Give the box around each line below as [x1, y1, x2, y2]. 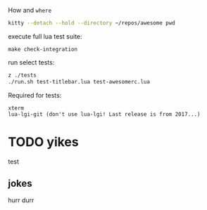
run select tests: [8, 58, 55, 66]
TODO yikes [8, 133, 80, 150]
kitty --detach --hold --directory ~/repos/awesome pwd [8, 20, 175, 27]
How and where [8, 6, 52, 14]
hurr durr [8, 196, 34, 204]
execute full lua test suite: [8, 32, 83, 41]
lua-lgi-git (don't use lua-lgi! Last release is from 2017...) [8, 110, 201, 118]
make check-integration [8, 46, 78, 53]
